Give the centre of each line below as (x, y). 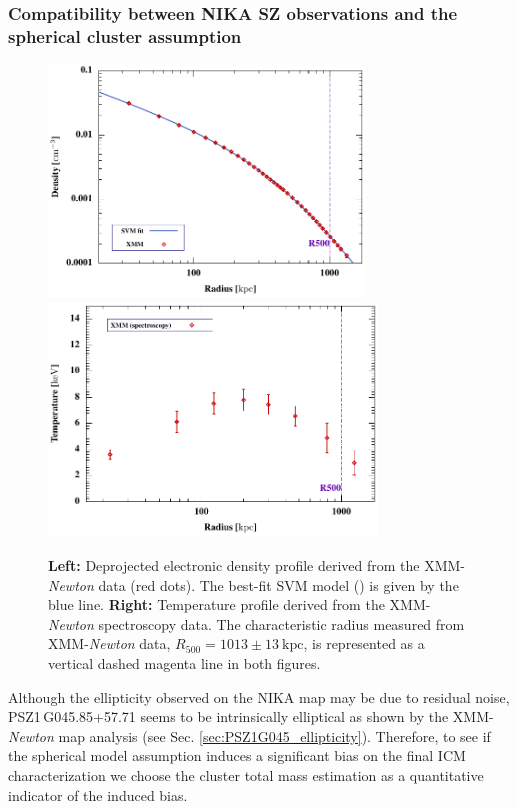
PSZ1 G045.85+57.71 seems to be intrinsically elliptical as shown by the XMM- (251, 716)
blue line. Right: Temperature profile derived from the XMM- (239, 604)
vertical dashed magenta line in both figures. (184, 662)
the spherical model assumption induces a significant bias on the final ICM (237, 755)
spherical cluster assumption (125, 35)
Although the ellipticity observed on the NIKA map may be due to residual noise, (259, 696)
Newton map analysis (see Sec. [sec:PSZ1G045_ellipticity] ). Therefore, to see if (249, 735)
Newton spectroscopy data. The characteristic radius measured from (256, 623)
